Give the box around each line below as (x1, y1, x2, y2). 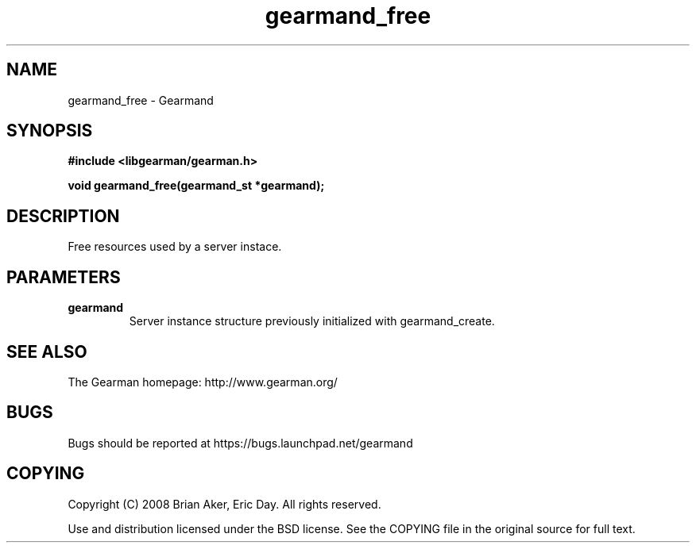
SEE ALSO (6, 341, 87, 362)
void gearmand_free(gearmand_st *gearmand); (68, 179, 325, 193)
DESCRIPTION (6, 205, 120, 226)
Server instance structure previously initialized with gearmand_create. (129, 314, 495, 328)
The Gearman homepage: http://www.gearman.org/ (68, 374, 338, 389)
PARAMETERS (6, 267, 121, 287)
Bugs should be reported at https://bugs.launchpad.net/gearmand (68, 436, 413, 450)
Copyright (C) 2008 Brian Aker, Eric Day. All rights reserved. (68, 497, 381, 511)
